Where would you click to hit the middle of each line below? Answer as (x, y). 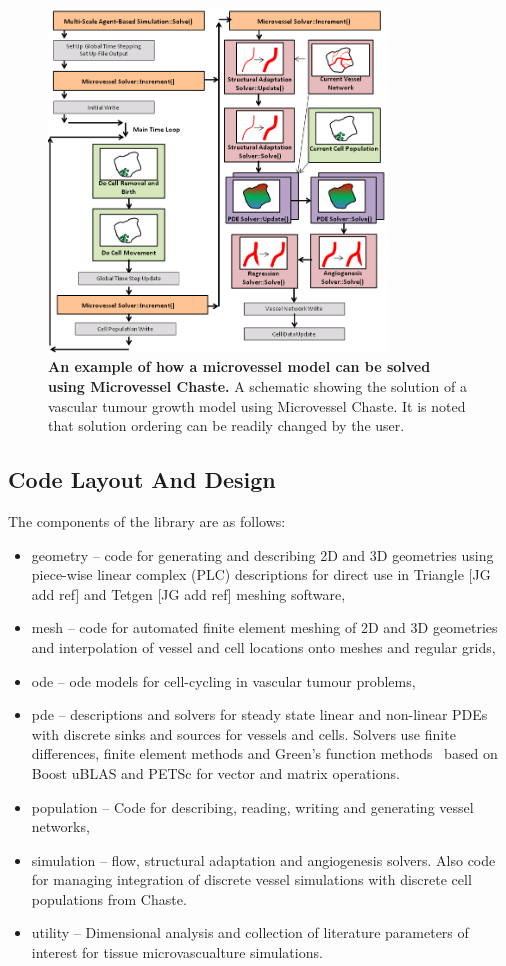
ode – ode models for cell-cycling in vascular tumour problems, (223, 680)
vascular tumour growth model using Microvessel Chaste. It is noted (257, 405)
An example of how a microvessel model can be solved (239, 366)
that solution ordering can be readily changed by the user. (226, 425)
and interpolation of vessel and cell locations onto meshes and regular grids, (263, 646)
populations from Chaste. (109, 898)
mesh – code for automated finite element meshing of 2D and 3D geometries (264, 627)
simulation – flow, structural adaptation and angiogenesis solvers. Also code (263, 859)
